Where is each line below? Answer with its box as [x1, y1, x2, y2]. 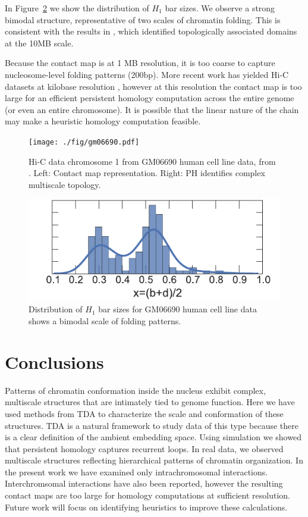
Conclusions [5, 349, 104, 374]
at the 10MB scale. [5, 36, 74, 49]
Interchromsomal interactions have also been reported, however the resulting [5, 477, 283, 490]
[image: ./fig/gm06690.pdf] [29, 137, 140, 146]
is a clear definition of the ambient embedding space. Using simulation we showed [5, 431, 301, 443]
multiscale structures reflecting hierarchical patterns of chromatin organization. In [5, 454, 303, 466]
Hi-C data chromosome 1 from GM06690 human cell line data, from [29, 155, 276, 167]
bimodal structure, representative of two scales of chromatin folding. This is [5, 13, 281, 26]
